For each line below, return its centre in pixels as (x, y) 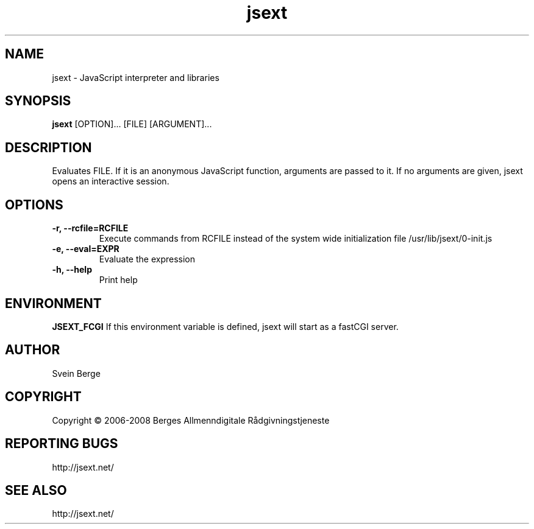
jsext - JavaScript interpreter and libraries (136, 77)
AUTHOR (33, 350)
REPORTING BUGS (62, 444)
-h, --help (72, 270)
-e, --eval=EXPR (86, 249)
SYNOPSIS (38, 101)
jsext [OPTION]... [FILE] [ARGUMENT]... (132, 124)
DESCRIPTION (48, 147)
